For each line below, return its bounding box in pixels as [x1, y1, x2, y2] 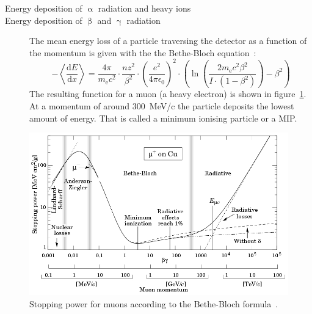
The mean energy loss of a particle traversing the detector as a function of [29, 34, 307, 47]
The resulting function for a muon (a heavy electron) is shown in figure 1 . [29, 87, 307, 100]
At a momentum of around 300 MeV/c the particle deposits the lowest [29, 99, 294, 112]
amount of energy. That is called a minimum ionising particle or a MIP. [29, 111, 297, 124]
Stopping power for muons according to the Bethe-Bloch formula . [29, 297, 278, 310]
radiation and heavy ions [98, 2, 191, 14]
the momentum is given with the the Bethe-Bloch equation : [29, 46, 256, 59]
